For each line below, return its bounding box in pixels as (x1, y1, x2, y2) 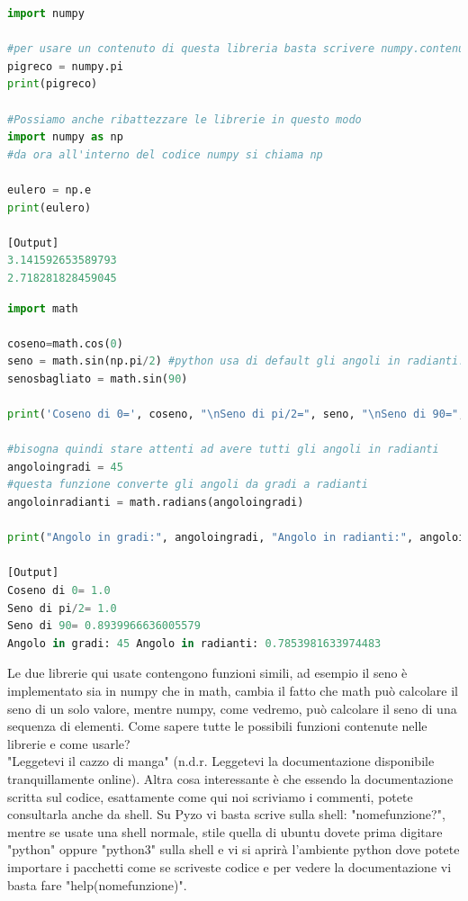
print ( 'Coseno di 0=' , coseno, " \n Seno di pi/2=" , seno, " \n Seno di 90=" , (7, 408, 465, 421)
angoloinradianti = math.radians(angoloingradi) (7, 496, 304, 509)
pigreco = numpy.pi (7, 59, 123, 73)
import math (7, 302, 78, 315)
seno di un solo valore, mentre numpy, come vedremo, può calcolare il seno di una (7, 698, 457, 717)
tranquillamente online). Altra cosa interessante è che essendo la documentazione (7, 769, 454, 788)
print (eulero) (7, 201, 92, 214)
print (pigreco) (7, 77, 98, 91)
